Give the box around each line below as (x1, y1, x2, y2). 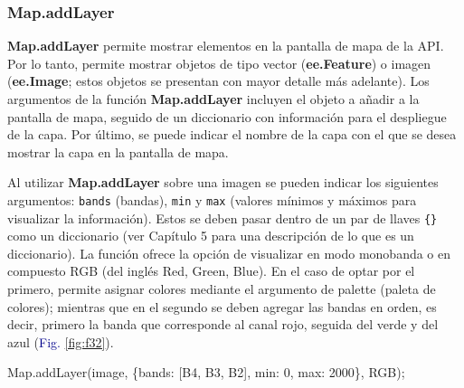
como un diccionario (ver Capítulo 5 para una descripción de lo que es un (7, 226, 414, 245)
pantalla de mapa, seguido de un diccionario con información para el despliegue (7, 107, 447, 126)
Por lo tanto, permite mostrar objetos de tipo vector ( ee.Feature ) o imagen (7, 53, 431, 72)
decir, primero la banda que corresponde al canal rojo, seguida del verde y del (7, 315, 439, 334)
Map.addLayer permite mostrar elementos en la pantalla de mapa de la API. (7, 36, 444, 55)
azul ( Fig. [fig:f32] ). (7, 332, 114, 351)
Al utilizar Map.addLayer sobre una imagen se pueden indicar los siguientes (7, 173, 439, 192)
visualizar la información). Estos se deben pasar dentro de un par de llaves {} (7, 208, 438, 227)
